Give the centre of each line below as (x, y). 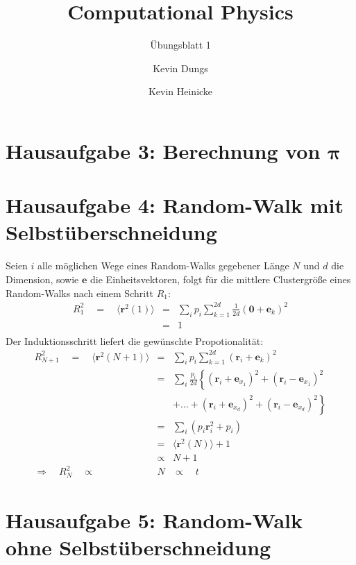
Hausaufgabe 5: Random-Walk (154, 520)
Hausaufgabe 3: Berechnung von (163, 150)
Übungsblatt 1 (180, 45)
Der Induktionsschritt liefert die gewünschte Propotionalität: (135, 340)
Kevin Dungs (180, 68)
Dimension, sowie (42, 279)
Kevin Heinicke (180, 91)
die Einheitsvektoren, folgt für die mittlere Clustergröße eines (221, 279)
